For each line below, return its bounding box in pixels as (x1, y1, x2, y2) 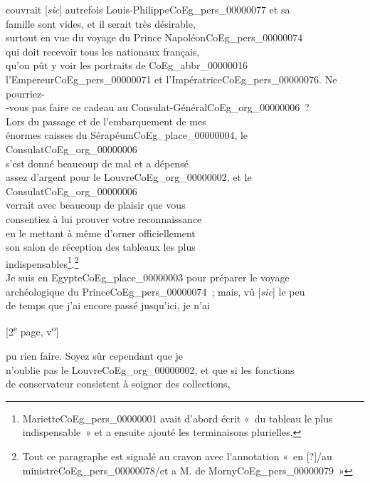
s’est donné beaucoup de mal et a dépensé (6, 155, 189, 170)
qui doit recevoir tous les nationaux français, (6, 43, 200, 58)
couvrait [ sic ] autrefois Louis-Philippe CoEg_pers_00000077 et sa (6, 2, 290, 16)
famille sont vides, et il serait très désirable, (6, 16, 196, 31)
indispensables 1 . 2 (6, 254, 79, 271)
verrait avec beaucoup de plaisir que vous (6, 197, 186, 212)
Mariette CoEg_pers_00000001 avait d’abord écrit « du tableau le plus (22, 410, 333, 425)
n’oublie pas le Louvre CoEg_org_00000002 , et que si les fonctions (6, 362, 295, 377)
